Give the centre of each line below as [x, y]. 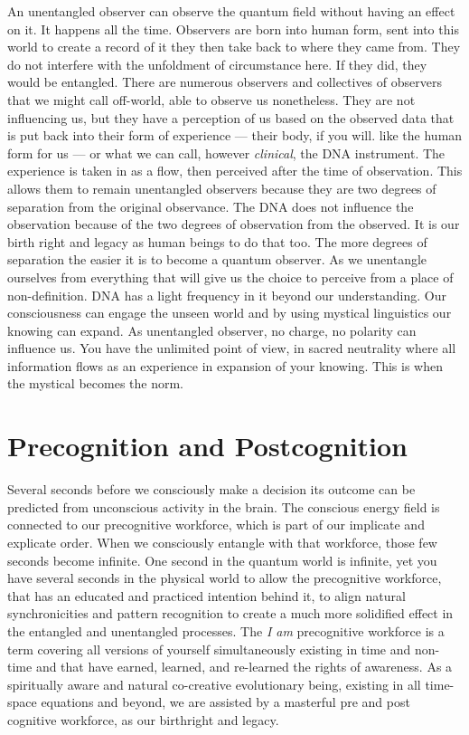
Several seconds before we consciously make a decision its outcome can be [211, 489]
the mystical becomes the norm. [95, 383]
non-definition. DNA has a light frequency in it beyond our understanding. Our [227, 295]
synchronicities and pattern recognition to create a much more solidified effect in [230, 613]
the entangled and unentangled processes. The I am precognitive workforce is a [226, 630]
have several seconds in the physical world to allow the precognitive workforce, [225, 578]
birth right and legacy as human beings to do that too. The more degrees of [217, 241]
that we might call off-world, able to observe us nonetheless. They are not [211, 99]
